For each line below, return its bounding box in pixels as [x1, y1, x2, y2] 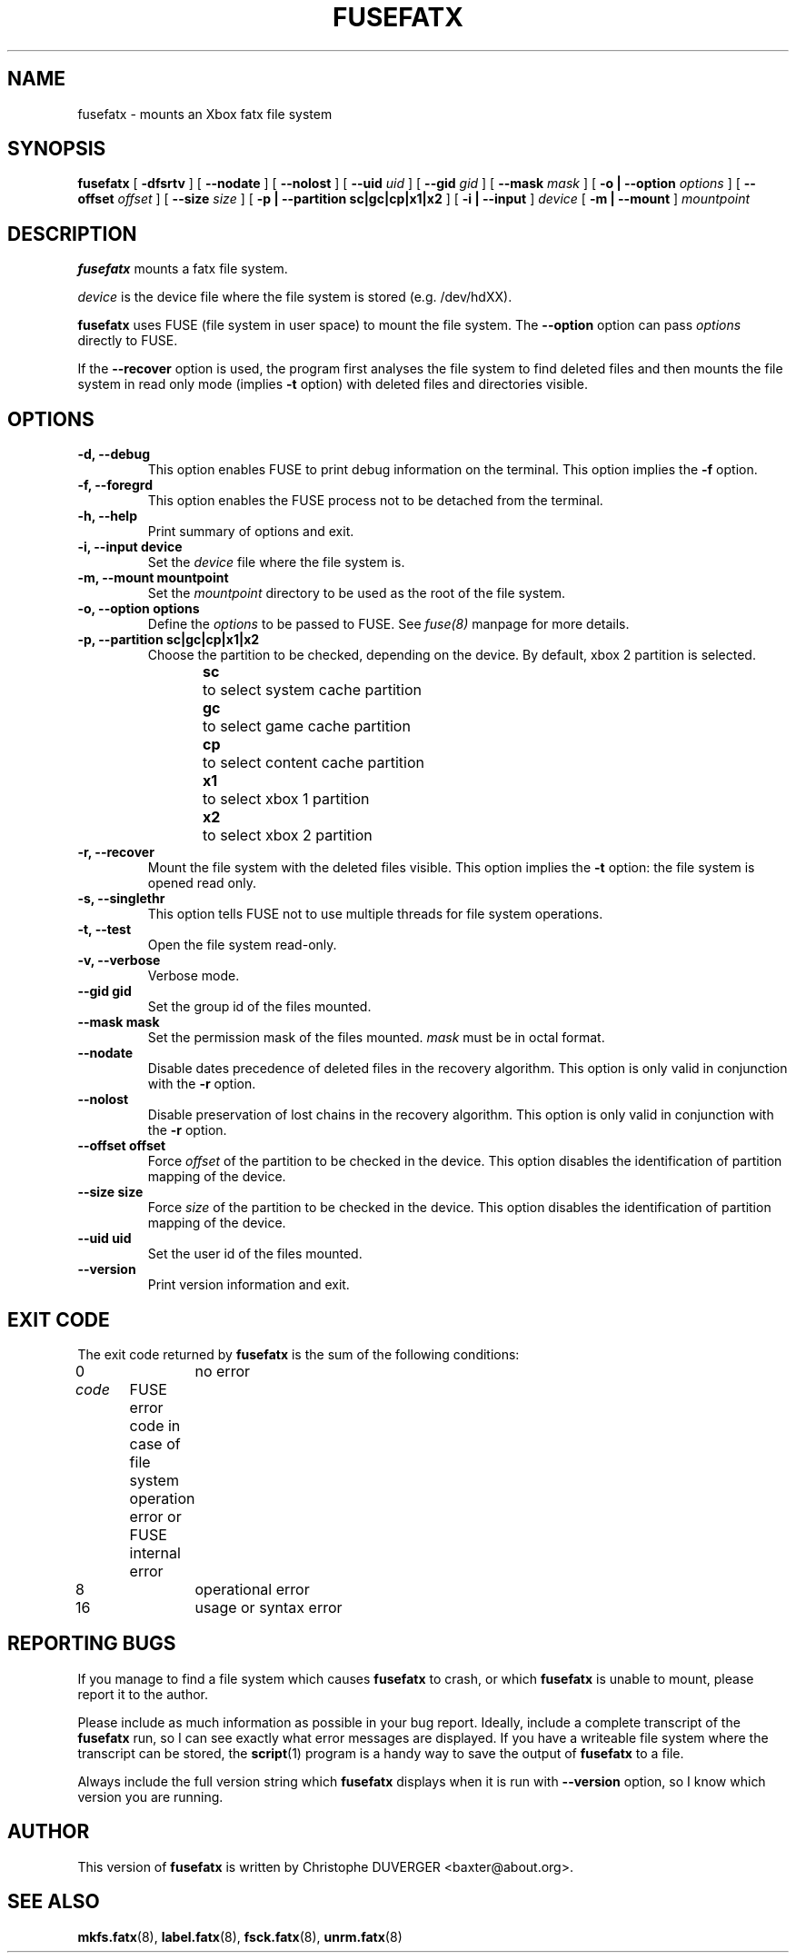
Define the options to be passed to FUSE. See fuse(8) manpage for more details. [147, 616, 630, 632]
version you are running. [77, 1788, 224, 1805]
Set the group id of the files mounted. [147, 999, 372, 1015]
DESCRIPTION [7, 222, 137, 245]
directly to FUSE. [77, 333, 178, 349]
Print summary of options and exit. [147, 523, 354, 540]
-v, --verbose [77, 952, 161, 969]
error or [129, 1507, 182, 1526]
